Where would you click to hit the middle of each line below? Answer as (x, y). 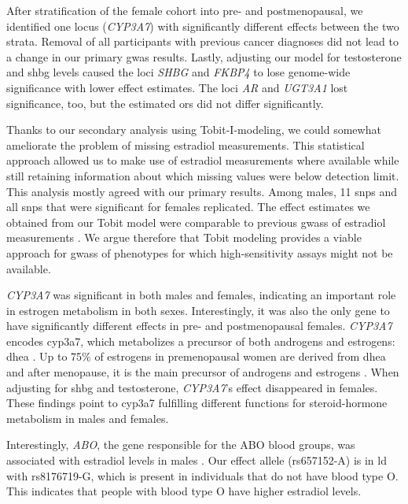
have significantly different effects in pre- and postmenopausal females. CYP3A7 (199, 326)
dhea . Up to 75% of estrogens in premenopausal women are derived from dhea (196, 356)
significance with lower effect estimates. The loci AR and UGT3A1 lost (177, 87)
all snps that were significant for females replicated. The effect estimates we (188, 207)
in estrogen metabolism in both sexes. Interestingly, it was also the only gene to (198, 310)
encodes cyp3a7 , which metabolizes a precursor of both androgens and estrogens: (201, 341)
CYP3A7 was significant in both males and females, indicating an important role (201, 295)
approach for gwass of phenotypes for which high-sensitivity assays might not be (200, 252)
